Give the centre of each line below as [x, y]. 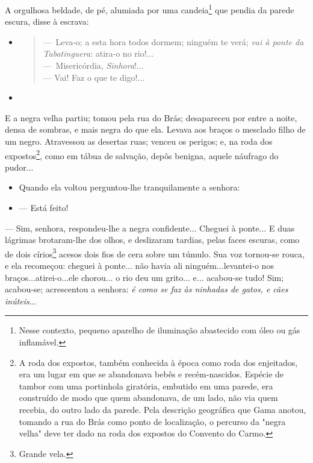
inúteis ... [21, 301]
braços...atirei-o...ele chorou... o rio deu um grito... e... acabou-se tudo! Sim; [144, 277]
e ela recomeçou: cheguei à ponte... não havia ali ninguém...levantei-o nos [139, 266]
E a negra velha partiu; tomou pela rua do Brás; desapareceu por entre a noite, [151, 117]
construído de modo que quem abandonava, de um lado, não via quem [148, 398]
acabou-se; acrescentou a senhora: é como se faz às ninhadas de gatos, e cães [147, 289]
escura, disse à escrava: [47, 21]
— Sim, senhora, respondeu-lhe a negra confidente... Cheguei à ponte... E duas [150, 228]
